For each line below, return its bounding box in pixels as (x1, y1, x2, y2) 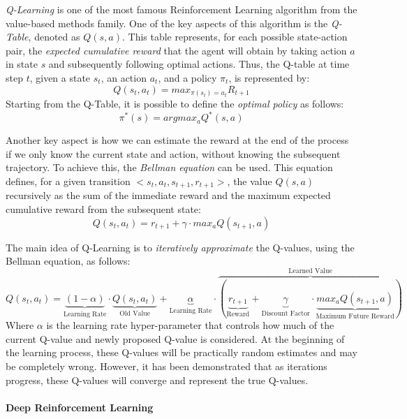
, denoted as (28, 29, 80, 44)
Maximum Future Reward (316, 312, 394, 320)
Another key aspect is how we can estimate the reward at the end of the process (6, 133, 349, 147)
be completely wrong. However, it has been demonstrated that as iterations (6, 358, 327, 373)
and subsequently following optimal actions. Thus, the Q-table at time (48, 57, 350, 71)
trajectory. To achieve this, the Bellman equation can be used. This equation (6, 160, 333, 175)
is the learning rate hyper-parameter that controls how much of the (46, 318, 334, 332)
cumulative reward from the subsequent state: (6, 202, 201, 216)
